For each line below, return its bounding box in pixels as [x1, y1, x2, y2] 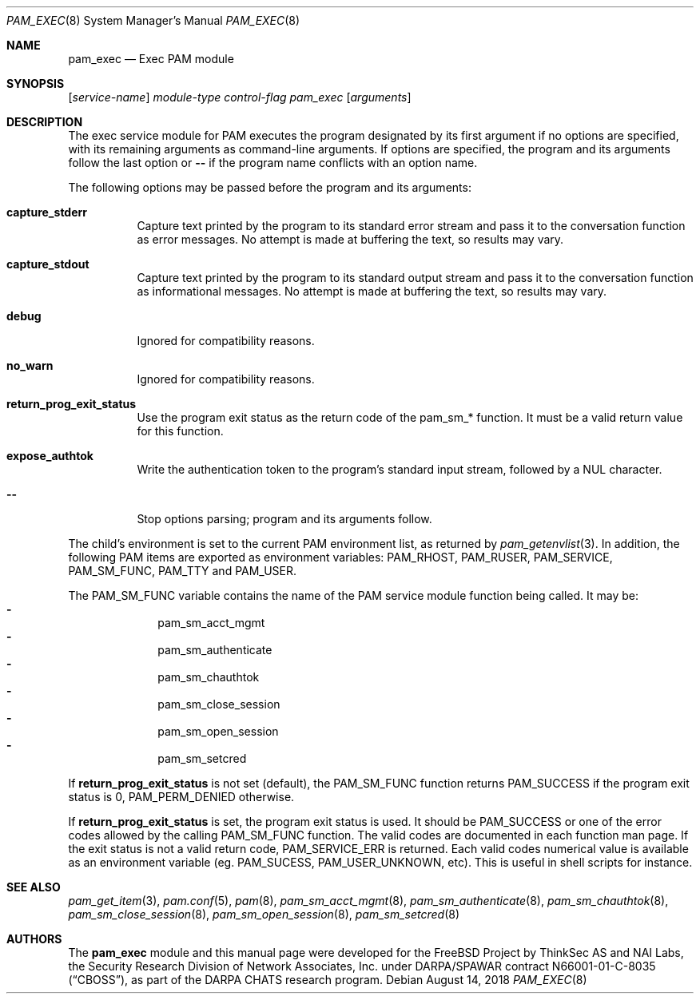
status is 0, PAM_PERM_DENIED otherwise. [68, 790, 295, 804]
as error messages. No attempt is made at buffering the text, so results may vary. [137, 232, 564, 246]
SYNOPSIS [6, 77, 65, 90]
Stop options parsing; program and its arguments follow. [137, 512, 432, 526]
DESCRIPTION [6, 115, 83, 129]
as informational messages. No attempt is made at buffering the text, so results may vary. [137, 284, 607, 298]
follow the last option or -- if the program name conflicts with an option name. [68, 156, 478, 169]
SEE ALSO [6, 880, 61, 894]
